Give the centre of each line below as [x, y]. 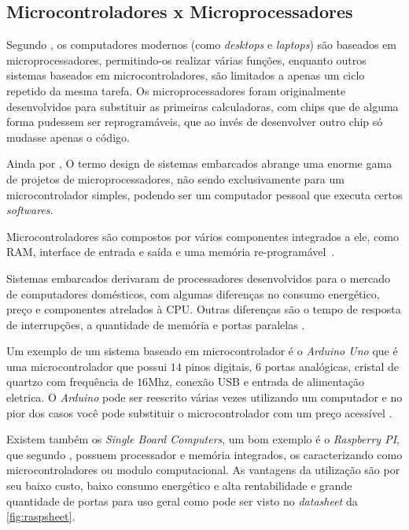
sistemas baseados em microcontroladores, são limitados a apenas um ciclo [186, 75]
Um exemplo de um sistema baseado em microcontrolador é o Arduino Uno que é [202, 351]
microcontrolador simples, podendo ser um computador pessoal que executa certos [204, 194]
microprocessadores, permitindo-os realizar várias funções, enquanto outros [186, 59]
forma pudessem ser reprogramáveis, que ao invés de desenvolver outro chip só [195, 122]
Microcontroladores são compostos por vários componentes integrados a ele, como [203, 236]
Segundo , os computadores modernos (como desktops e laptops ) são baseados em [202, 44]
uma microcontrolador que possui [87, 366]
